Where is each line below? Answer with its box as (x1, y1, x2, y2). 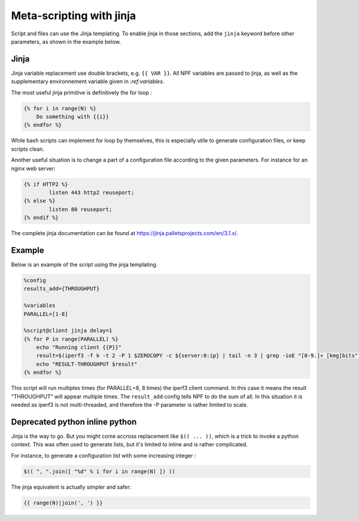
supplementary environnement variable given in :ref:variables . (11, 78, 165, 85)
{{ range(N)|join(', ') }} (23, 499, 103, 506)
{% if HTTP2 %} (23, 181, 68, 188)
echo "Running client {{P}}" (36, 344, 122, 351)
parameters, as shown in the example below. (11, 38, 121, 45)
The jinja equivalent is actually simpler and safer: (11, 483, 132, 490)
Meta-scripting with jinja (11, 9, 136, 22)
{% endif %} (23, 214, 59, 221)
